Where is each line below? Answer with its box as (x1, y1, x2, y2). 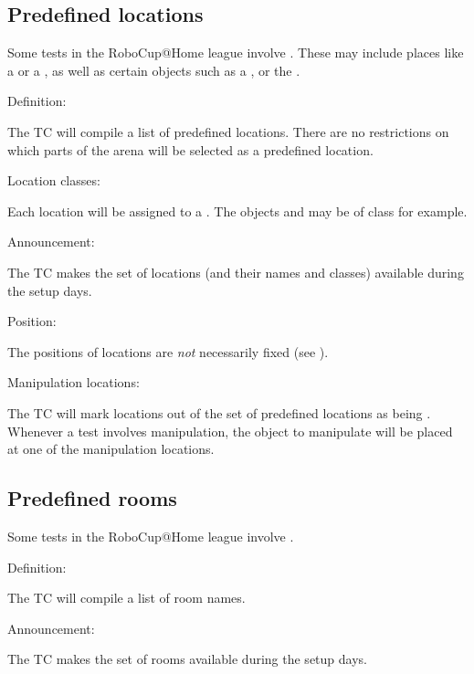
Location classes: (7, 171, 100, 190)
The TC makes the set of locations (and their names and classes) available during (7, 262, 464, 281)
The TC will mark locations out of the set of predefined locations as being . (7, 403, 431, 422)
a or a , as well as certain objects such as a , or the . (7, 60, 300, 79)
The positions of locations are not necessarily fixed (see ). (7, 342, 329, 361)
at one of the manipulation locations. (7, 439, 215, 458)
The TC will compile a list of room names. (7, 588, 246, 607)
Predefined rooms (7, 484, 177, 512)
